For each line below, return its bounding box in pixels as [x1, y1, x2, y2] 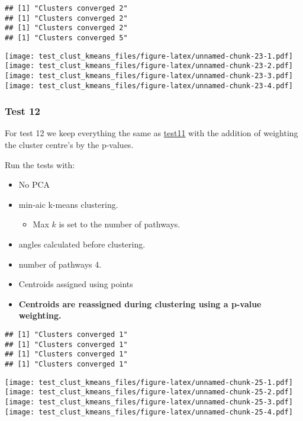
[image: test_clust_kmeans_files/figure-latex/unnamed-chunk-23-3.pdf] [5, 71, 293, 80]
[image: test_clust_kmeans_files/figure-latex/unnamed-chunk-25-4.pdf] [5, 407, 293, 416]
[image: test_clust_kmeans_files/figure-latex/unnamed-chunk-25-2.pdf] [5, 388, 293, 397]
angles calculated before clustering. [18, 238, 146, 250]
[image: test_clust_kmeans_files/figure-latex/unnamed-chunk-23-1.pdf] [5, 52, 293, 60]
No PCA [18, 178, 50, 191]
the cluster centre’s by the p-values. [5, 139, 134, 151]
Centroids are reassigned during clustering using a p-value [18, 297, 262, 310]
